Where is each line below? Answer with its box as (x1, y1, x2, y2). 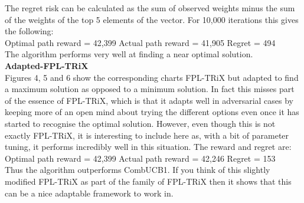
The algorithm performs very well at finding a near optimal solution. (5, 48, 253, 60)
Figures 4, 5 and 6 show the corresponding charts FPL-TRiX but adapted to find (5, 71, 299, 83)
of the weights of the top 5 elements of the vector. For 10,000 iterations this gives (5, 13, 299, 25)
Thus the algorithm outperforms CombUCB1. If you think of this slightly (5, 163, 270, 176)
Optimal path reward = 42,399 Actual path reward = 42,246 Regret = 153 (5, 152, 276, 164)
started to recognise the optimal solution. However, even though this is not (5, 117, 276, 129)
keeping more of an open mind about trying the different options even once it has (5, 106, 299, 118)
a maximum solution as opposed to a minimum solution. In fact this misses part (5, 83, 295, 95)
